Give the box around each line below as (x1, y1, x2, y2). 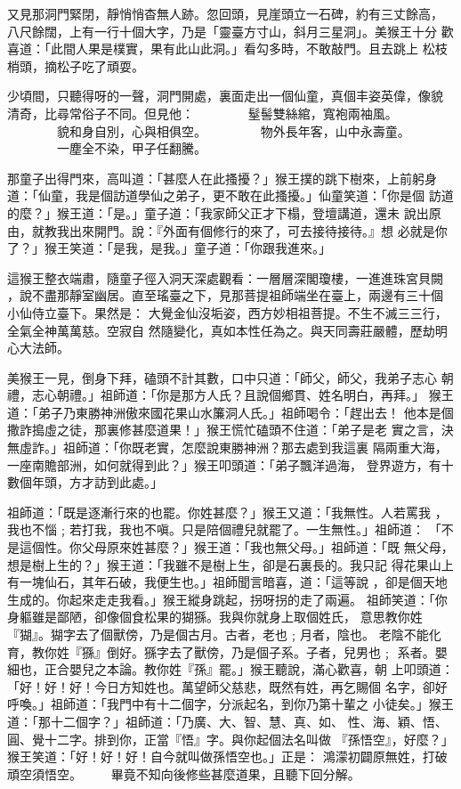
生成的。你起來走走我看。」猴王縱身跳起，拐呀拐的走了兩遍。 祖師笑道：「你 (7, 590, 448, 608)
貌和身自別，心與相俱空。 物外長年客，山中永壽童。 (56, 121, 410, 140)
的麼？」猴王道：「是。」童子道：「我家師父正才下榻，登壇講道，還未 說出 (7, 203, 429, 222)
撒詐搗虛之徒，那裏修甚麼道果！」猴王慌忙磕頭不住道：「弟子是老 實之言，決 (7, 420, 454, 439)
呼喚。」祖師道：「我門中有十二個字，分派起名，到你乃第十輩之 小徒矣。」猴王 (7, 695, 454, 713)
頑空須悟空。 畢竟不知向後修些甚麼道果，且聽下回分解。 (7, 764, 360, 783)
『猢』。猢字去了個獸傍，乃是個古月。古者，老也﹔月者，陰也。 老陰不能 (7, 625, 429, 643)
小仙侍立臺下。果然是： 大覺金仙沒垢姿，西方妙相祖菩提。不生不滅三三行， (7, 303, 448, 321)
